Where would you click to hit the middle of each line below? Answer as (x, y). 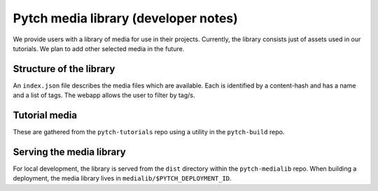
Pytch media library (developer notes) (125, 18)
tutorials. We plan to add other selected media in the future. (99, 48)
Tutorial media (45, 115)
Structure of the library (64, 69)
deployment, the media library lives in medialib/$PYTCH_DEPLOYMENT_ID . (122, 178)
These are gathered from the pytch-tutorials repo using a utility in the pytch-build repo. (149, 132)
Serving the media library (69, 151)
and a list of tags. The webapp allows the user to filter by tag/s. (104, 95)
